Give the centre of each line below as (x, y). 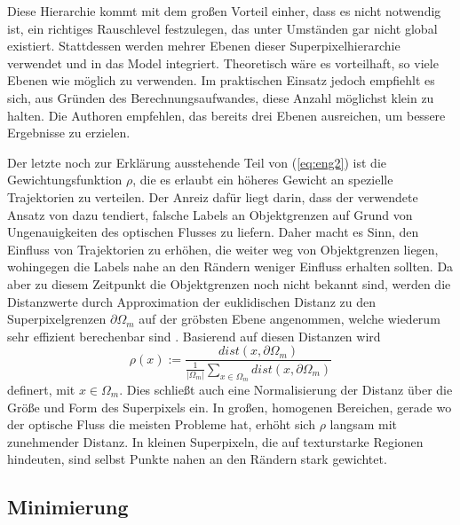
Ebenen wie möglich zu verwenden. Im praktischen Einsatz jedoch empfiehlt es (221, 80)
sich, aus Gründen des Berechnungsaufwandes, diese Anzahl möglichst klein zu (221, 97)
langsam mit (364, 424)
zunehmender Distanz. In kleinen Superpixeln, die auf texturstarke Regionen (215, 441)
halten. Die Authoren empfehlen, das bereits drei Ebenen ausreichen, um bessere (226, 115)
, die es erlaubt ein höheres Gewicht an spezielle (263, 180)
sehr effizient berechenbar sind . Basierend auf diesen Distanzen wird (194, 336)
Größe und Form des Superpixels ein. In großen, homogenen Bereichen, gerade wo (230, 407)
